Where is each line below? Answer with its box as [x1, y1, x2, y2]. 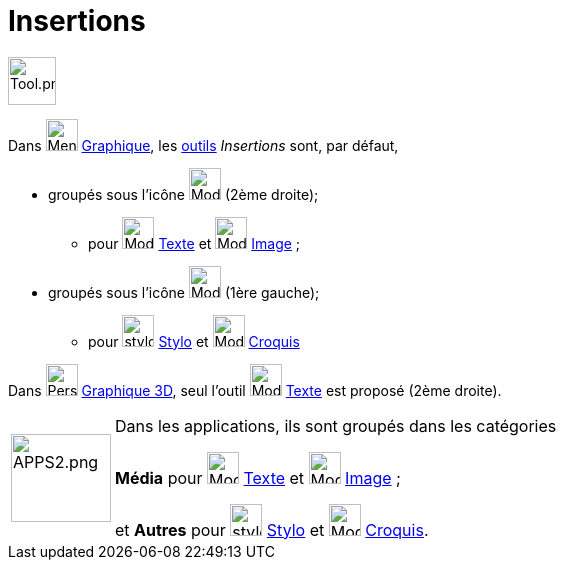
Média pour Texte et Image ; [115, 467, 401, 488]
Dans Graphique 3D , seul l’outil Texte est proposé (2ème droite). [8, 381, 502, 399]
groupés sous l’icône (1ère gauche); [48, 283, 320, 301]
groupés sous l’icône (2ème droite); [48, 185, 319, 203]
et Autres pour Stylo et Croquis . [115, 519, 429, 540]
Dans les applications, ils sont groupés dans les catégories [115, 415, 557, 436]
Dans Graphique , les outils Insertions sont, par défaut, [8, 136, 399, 154]
